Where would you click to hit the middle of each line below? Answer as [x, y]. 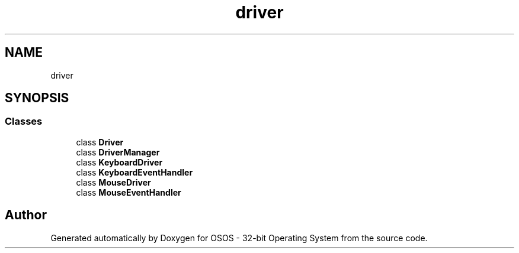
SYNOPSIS [37, 98]
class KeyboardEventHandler [134, 172]
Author [26, 215]
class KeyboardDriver [119, 162]
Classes [24, 121]
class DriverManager [118, 152]
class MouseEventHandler [129, 192]
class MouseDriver [113, 182]
